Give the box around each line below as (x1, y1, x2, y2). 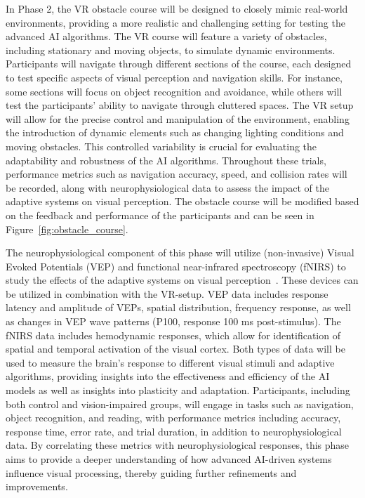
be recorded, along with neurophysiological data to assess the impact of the (6, 180, 329, 195)
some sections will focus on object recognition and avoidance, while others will (6, 84, 343, 98)
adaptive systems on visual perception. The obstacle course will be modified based (6, 194, 359, 209)
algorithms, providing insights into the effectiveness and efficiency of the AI (6, 369, 330, 384)
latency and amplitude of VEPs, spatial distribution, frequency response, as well (6, 300, 351, 315)
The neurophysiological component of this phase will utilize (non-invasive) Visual (6, 245, 354, 260)
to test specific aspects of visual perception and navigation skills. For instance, (6, 70, 343, 84)
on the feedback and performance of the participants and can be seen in (6, 207, 314, 222)
